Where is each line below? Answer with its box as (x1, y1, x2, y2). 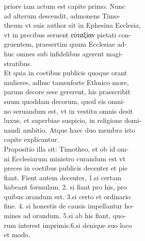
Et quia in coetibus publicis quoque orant (4, 68, 127, 78)
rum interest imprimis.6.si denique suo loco (4, 220, 132, 230)
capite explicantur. (4, 134, 59, 144)
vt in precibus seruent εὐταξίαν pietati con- (4, 29, 131, 39)
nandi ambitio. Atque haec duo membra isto (4, 124, 135, 135)
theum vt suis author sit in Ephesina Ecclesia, (4, 20, 141, 30)
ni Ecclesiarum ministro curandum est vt (4, 153, 126, 163)
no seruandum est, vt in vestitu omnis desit (4, 105, 133, 116)
